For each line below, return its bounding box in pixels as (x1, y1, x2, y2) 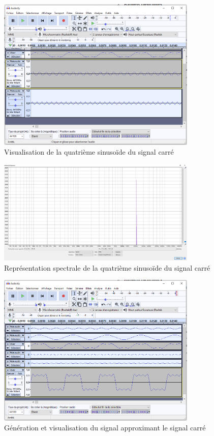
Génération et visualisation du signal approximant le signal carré (4, 422, 206, 433)
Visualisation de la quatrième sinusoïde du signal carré (4, 147, 174, 157)
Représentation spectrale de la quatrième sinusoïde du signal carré (4, 262, 210, 273)
